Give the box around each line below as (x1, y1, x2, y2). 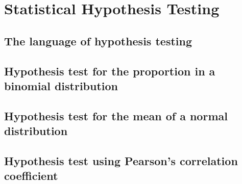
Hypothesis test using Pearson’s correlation (4, 152, 238, 168)
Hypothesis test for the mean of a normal (4, 108, 228, 123)
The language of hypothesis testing (4, 33, 192, 48)
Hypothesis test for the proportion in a (4, 63, 215, 78)
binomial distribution (4, 77, 118, 93)
